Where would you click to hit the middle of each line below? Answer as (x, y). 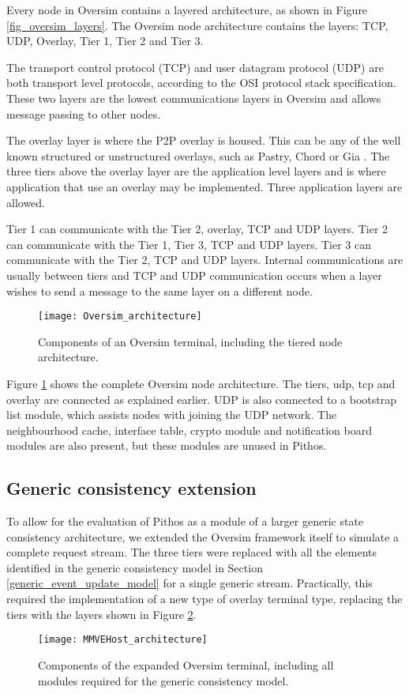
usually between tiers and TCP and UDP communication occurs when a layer (194, 275)
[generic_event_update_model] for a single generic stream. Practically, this (189, 583)
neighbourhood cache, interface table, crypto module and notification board (189, 430)
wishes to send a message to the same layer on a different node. (159, 290)
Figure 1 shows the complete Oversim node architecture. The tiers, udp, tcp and (201, 383)
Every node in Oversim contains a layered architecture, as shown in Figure (187, 9)
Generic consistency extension (131, 488)
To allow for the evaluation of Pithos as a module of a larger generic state (185, 521)
